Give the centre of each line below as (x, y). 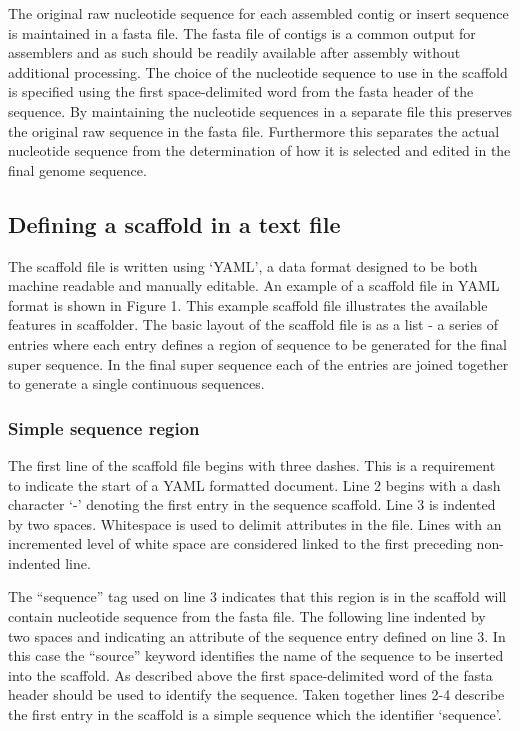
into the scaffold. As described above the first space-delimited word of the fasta (250, 674)
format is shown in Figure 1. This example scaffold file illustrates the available (248, 304)
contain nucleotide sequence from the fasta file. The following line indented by (247, 616)
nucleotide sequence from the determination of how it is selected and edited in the (259, 150)
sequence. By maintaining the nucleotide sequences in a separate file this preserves (260, 110)
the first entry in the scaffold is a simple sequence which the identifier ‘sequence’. (255, 714)
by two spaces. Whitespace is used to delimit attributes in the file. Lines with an (255, 523)
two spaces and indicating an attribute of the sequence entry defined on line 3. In (257, 635)
